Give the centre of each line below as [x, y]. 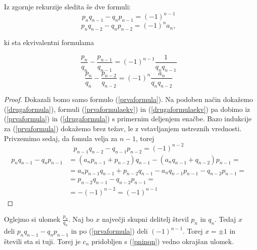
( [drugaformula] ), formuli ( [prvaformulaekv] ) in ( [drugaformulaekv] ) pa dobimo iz [127, 109]
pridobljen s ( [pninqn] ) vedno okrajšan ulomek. [163, 241]
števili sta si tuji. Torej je [42, 241]
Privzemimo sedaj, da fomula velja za [61, 138]
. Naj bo [81, 219]
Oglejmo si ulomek [32, 219]
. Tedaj [225, 219]
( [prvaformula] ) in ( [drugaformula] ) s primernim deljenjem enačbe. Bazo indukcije [128, 119]
